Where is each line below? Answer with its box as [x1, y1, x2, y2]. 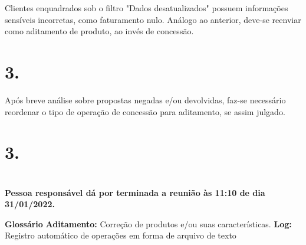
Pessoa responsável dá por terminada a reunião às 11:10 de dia [5, 186, 265, 198]
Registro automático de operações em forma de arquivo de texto [5, 229, 236, 241]
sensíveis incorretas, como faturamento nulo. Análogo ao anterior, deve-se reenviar [5, 13, 301, 25]
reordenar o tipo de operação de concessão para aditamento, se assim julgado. [5, 105, 285, 117]
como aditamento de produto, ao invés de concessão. [5, 25, 194, 37]
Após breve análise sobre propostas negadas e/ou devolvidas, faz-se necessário [5, 93, 286, 106]
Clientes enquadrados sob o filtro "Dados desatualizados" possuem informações [5, 2, 288, 14]
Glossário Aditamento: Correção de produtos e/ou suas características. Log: [5, 217, 292, 230]
